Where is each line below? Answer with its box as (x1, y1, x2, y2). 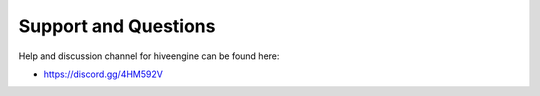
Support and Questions (18, 15, 216, 37)
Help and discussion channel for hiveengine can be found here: (18, 50, 280, 62)
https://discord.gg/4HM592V (43, 68, 164, 80)
